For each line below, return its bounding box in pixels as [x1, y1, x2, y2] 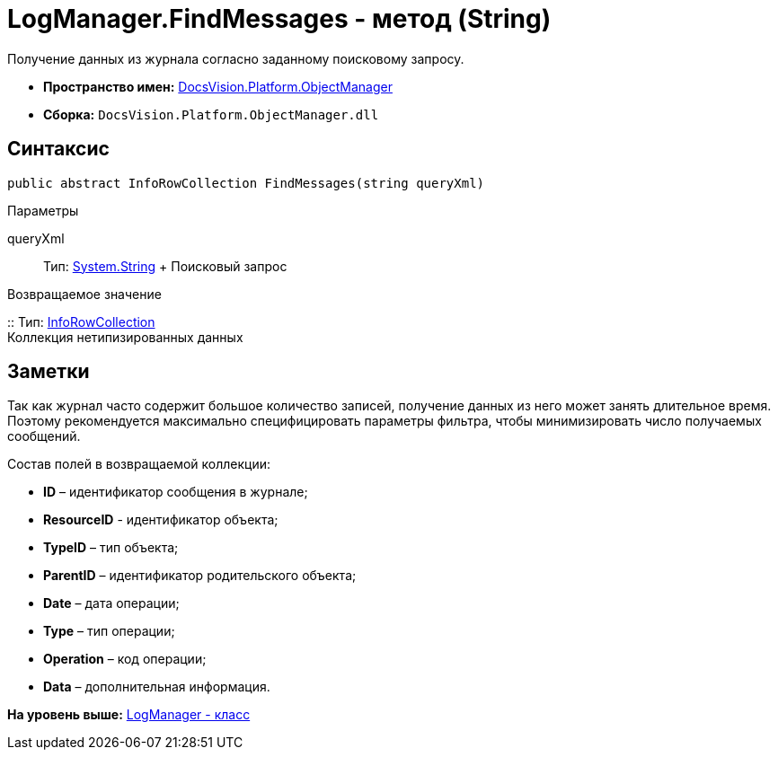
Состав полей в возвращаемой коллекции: [7, 456, 271, 472]
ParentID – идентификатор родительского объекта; [43, 568, 357, 584]
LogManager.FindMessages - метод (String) [7, 4, 552, 34]
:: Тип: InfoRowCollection [7, 313, 155, 330]
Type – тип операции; [43, 623, 175, 639]
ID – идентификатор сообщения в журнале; [43, 484, 308, 500]
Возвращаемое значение [7, 286, 162, 302]
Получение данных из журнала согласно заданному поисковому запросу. [7, 50, 464, 66]
